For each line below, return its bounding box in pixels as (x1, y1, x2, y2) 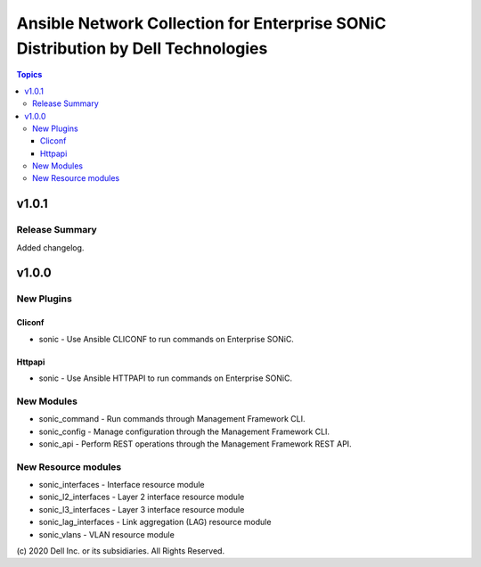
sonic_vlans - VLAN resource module (38, 529, 175, 539)
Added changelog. (16, 242, 85, 253)
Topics (16, 70, 43, 80)
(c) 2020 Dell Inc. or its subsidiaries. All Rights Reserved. (16, 546, 225, 556)
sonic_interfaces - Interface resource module (38, 480, 205, 490)
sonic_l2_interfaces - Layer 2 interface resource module (38, 491, 245, 503)
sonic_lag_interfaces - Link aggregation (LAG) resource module (38, 517, 272, 528)
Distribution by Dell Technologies (16, 38, 268, 58)
